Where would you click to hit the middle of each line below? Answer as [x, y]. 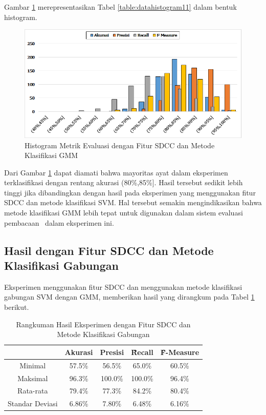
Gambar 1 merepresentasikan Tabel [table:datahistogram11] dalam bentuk [120, 7]
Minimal [33, 365]
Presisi [112, 352]
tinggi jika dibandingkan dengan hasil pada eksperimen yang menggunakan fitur [130, 192]
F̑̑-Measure [180, 352]
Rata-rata [33, 391]
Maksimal [33, 378]
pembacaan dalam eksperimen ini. [59, 222]
